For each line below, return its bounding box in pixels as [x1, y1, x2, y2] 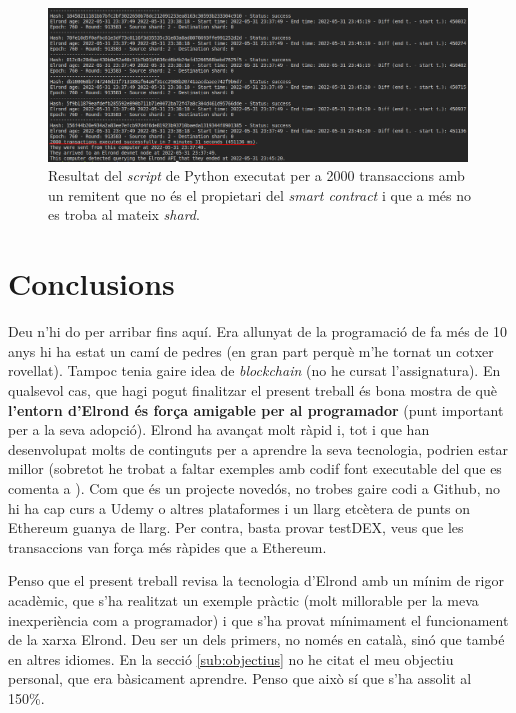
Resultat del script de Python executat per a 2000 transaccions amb [48, 165, 465, 186]
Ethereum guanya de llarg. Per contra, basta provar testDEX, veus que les [8, 517, 464, 538]
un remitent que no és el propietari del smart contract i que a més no [48, 184, 472, 205]
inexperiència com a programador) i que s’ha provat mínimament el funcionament [8, 609, 509, 630]
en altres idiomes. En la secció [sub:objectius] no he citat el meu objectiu [8, 648, 454, 669]
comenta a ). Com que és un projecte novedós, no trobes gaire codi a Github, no [8, 477, 500, 498]
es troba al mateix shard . [48, 204, 200, 225]
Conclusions [8, 263, 175, 304]
